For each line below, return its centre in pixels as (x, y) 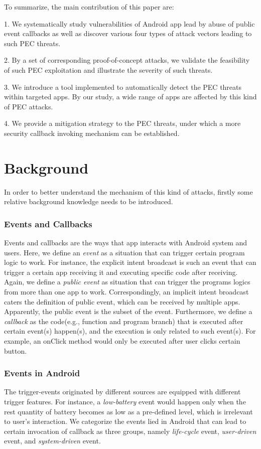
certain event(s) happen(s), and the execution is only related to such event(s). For (130, 331)
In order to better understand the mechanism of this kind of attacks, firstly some (128, 191)
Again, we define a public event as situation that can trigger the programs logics (127, 282)
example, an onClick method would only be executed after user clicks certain (122, 341)
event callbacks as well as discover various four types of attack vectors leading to (128, 33)
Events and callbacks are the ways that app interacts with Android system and (126, 243)
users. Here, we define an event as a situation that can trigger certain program (124, 252)
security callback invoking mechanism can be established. (92, 133)
